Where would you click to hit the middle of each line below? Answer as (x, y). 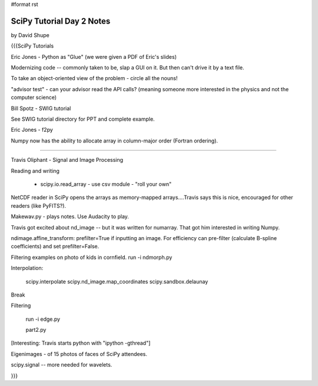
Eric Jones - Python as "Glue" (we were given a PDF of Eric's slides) (94, 56)
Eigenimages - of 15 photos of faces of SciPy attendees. (79, 354)
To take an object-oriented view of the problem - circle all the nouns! (94, 78)
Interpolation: (27, 268)
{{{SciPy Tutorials (32, 46)
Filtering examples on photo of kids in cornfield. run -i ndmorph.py (92, 257)
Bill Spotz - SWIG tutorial (41, 108)
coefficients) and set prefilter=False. (55, 247)
